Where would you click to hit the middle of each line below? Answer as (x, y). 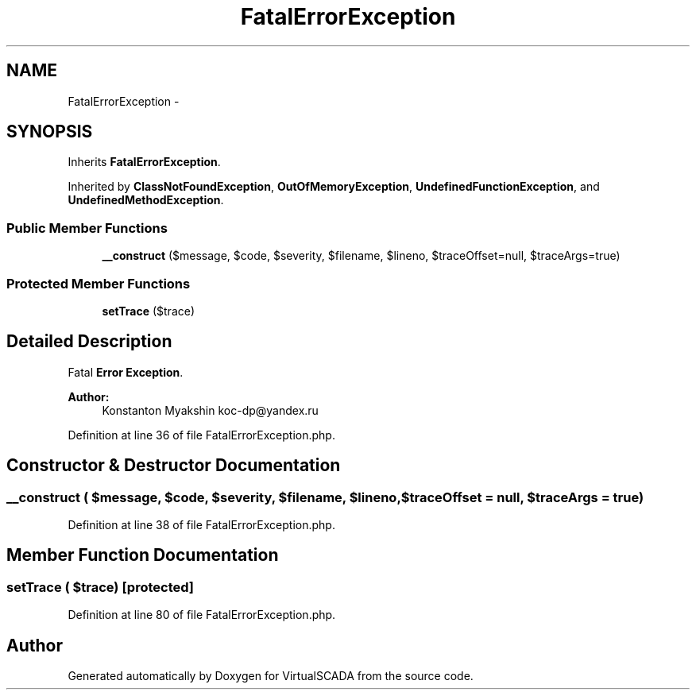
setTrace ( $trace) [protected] (101, 587)
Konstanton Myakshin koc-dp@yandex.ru (210, 410)
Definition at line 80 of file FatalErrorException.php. (202, 615)
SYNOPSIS (50, 132)
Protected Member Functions (99, 283)
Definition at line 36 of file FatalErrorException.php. (201, 435)
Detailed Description (89, 342)
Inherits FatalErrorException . (144, 162)
